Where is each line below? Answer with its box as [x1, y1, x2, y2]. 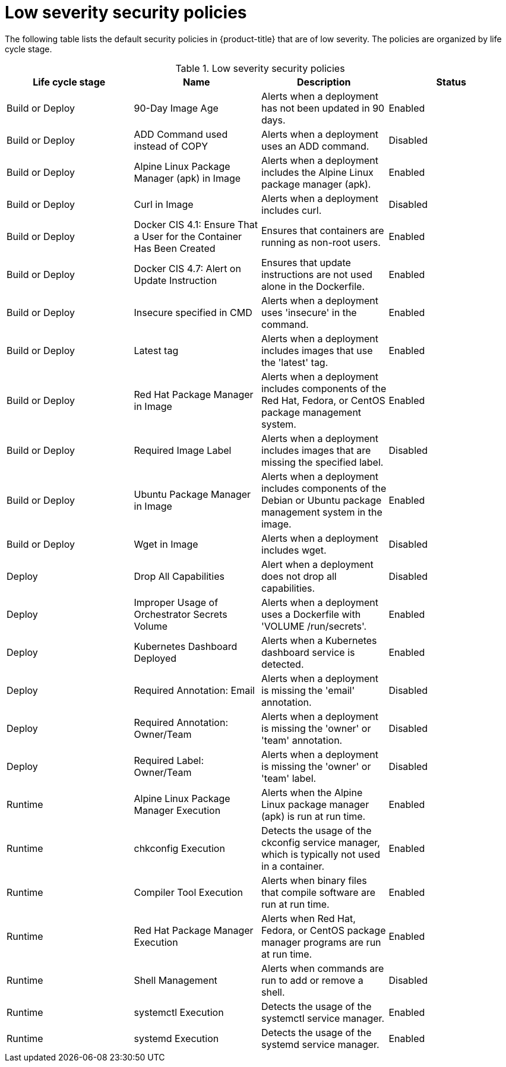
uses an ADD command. [261, 140, 369, 152]
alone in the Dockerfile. [261, 280, 365, 292]
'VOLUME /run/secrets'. [261, 620, 367, 632]
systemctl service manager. [261, 1012, 385, 1024]
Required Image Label [134, 444, 232, 456]
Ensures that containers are [261, 224, 384, 236]
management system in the [261, 506, 382, 518]
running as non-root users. [261, 236, 381, 248]
